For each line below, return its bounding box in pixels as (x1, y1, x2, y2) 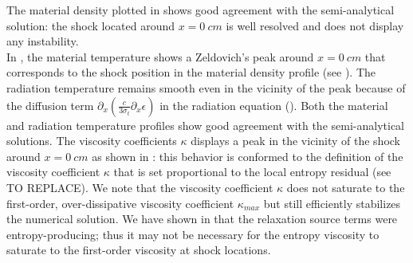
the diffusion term (6, 96, 94, 113)
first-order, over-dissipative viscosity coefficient (6, 194, 234, 211)
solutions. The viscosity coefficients (6, 132, 177, 149)
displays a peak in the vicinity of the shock (191, 132, 400, 149)
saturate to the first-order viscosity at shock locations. (6, 241, 271, 258)
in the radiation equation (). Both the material (159, 96, 388, 113)
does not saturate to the (286, 179, 405, 195)
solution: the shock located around (6, 17, 175, 33)
